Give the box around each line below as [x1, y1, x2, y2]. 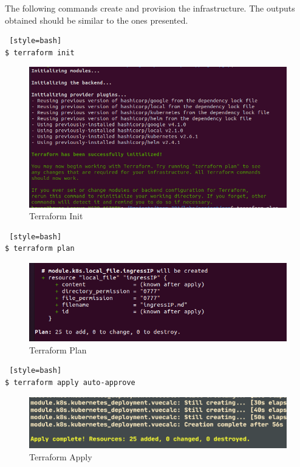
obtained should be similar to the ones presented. [5, 13, 188, 26]
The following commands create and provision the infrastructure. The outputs [5, 2, 295, 14]
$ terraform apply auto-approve [5, 378, 135, 387]
